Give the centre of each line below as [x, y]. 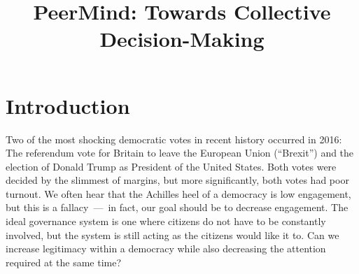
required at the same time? [64, 262]
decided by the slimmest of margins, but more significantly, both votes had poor [177, 180]
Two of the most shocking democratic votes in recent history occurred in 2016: [174, 139]
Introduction [68, 105]
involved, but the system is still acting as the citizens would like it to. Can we [173, 235]
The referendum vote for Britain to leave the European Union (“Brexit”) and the [180, 153]
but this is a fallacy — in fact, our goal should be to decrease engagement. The [177, 207]
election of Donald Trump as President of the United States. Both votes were [171, 166]
